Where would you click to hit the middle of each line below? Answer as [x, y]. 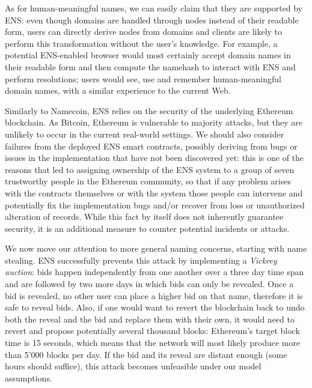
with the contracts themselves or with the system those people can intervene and [154, 192]
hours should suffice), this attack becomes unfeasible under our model [133, 366]
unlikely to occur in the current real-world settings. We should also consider [145, 134]
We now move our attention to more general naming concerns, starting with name [156, 248]
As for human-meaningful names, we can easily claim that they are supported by [154, 8]
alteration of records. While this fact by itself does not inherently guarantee [144, 217]
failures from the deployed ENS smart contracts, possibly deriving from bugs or [151, 146]
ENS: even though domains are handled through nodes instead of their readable [152, 20]
